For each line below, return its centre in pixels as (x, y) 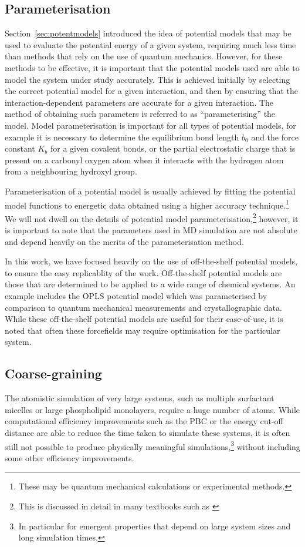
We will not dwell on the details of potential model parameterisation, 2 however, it (152, 217)
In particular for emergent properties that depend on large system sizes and (155, 526)
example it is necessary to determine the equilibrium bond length (122, 137)
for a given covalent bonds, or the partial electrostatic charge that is (173, 148)
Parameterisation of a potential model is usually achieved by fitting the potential (150, 191)
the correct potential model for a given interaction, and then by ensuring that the (152, 91)
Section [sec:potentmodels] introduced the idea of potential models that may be (148, 33)
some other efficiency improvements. (70, 457)
